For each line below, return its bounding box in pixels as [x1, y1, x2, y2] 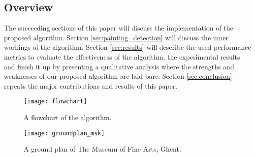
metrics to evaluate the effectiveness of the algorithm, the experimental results [4, 51, 240, 62]
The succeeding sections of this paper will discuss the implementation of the [4, 23, 233, 33]
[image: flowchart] [24, 98, 87, 105]
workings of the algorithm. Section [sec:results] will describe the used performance [4, 42, 251, 52]
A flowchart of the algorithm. [24, 112, 112, 123]
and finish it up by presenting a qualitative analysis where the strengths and [4, 61, 234, 71]
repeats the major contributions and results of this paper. [4, 80, 178, 91]
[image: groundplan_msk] [24, 129, 105, 137]
